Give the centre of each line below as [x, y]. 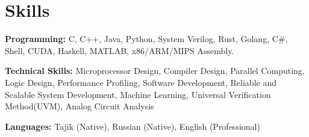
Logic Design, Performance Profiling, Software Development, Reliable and [141, 82]
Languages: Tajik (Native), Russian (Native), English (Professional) [133, 126]
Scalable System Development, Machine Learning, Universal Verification [138, 94]
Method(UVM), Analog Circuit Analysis [80, 106]
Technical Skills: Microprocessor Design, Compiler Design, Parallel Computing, [155, 71]
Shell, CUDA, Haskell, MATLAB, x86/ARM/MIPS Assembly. [120, 50]
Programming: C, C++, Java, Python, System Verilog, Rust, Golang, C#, [146, 39]
